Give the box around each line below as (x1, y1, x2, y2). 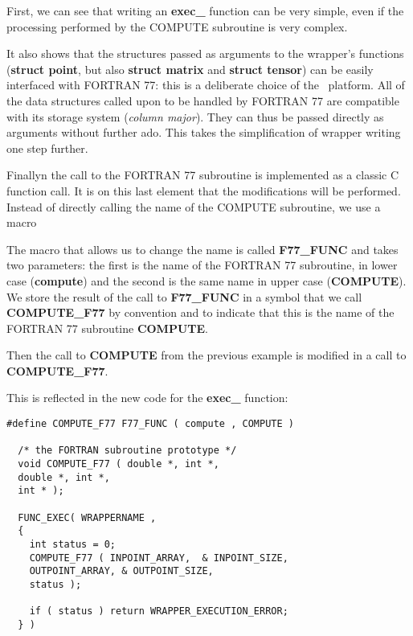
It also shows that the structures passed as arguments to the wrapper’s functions (6, 45, 404, 62)
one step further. (6, 139, 88, 156)
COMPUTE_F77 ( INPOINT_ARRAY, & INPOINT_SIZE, (29, 552, 288, 564)
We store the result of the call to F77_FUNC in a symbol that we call (6, 288, 362, 305)
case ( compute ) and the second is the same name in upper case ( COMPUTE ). (6, 272, 407, 289)
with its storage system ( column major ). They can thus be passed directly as (6, 108, 384, 125)
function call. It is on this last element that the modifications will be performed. (6, 182, 401, 199)
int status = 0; (29, 538, 117, 550)
